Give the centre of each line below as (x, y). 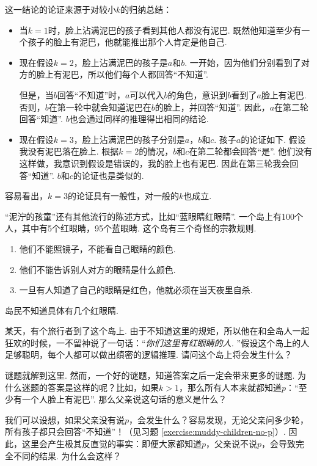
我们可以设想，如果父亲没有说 (65, 419)
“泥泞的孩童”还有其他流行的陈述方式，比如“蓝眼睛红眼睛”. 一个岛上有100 (150, 216)
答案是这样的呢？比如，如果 (103, 387)
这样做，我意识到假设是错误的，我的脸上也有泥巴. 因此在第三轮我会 (155, 163)
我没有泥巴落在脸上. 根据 (69, 151)
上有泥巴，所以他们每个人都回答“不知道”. (126, 74)
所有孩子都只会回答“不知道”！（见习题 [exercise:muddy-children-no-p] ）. (145, 431)
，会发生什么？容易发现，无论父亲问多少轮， (219, 419)
